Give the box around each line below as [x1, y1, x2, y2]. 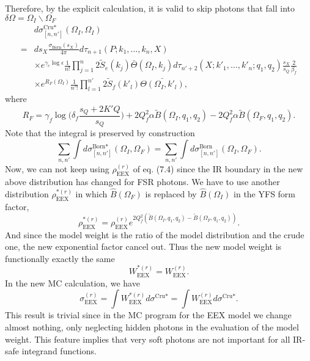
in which [75, 188, 108, 200]
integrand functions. [21, 345, 97, 357]
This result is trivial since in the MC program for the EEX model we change [5, 308, 292, 321]
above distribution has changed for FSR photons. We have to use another [5, 175, 280, 188]
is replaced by [145, 188, 197, 200]
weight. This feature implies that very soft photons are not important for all [5, 332, 290, 345]
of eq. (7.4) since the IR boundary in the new [133, 162, 303, 175]
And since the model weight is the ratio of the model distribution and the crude [5, 228, 304, 241]
